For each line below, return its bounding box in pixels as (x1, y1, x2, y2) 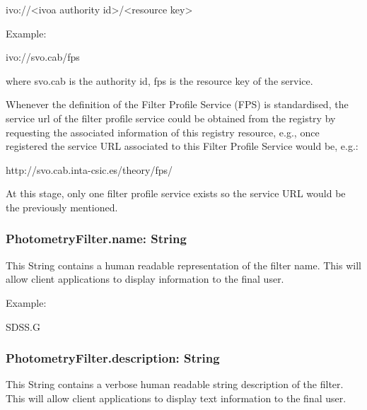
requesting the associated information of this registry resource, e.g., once (6, 124, 320, 139)
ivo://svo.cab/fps (6, 49, 80, 64)
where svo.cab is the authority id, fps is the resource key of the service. (6, 73, 313, 88)
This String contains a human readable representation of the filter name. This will (6, 257, 361, 272)
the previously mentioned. (6, 199, 118, 214)
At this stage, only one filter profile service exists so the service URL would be (6, 186, 346, 201)
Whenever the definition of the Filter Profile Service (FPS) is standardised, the (6, 97, 349, 112)
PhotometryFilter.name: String (6, 230, 187, 247)
